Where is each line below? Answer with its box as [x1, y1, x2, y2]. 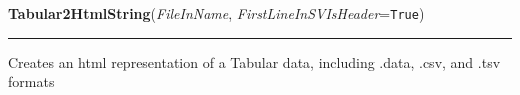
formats [8, 71, 55, 92]
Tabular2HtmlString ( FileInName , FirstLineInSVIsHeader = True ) [8, 3, 425, 23]
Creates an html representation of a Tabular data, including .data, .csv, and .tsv [8, 51, 501, 72]
